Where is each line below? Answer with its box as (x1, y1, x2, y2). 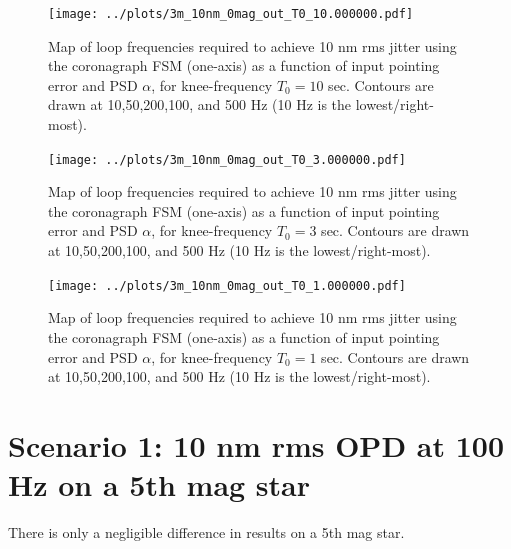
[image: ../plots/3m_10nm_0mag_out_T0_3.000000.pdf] (48, 152, 406, 167)
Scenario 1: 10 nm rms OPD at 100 (8, 424, 504, 465)
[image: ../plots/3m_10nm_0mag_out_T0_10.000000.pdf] (48, 7, 414, 21)
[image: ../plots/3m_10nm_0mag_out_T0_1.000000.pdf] (48, 278, 406, 293)
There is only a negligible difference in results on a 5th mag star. (8, 522, 405, 542)
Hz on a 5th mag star (8, 464, 311, 505)
